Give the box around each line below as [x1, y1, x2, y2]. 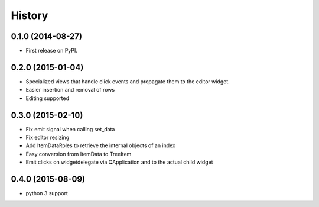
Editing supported [25, 95, 70, 102]
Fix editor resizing [25, 134, 70, 141]
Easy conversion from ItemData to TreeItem [25, 150, 132, 157]
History [11, 9, 48, 22]
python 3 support [25, 190, 68, 197]
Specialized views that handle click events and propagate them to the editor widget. [25, 77, 230, 85]
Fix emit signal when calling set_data [25, 125, 115, 132]
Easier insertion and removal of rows [25, 86, 115, 93]
